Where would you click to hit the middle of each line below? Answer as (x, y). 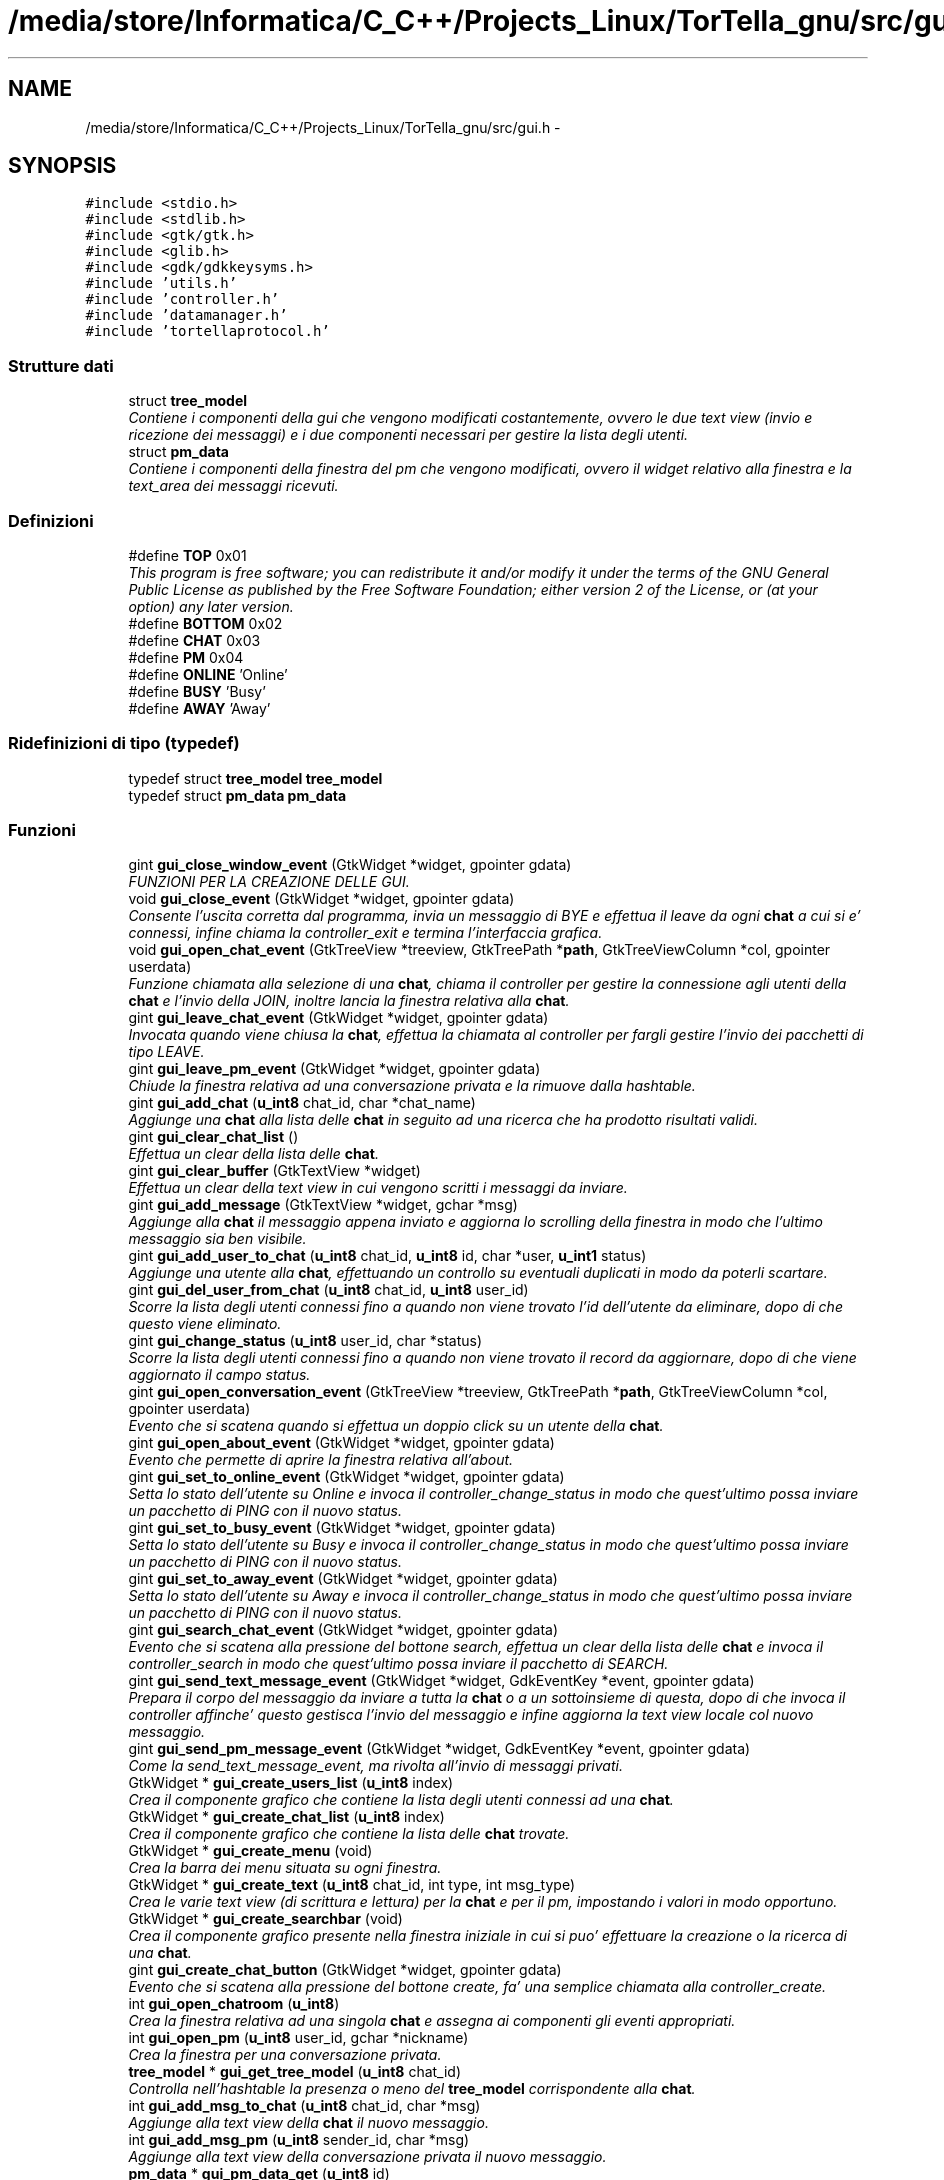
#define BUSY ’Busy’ (197, 691)
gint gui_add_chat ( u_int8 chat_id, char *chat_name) (302, 1103)
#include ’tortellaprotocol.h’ (207, 331)
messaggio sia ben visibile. (217, 1239)
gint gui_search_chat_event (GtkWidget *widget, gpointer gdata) (343, 1630)
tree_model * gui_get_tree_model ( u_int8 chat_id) (295, 2072)
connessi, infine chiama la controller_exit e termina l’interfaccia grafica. (365, 933)
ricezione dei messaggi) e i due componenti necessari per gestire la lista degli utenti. (408, 435)
